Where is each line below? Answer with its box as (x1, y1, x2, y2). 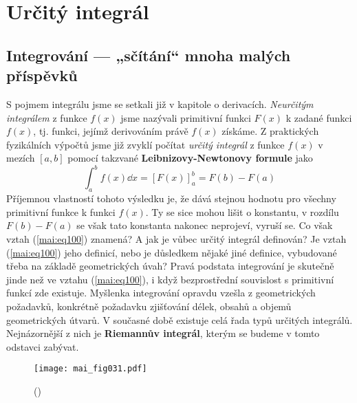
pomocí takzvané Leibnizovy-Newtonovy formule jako (67, 151, 313, 165)
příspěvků (6, 65, 78, 86)
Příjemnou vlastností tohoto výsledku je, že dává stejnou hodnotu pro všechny (6, 191, 336, 206)
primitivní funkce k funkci (6, 204, 116, 219)
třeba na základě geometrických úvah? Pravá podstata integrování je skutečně (6, 259, 334, 273)
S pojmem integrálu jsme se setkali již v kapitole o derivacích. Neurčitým (6, 96, 314, 111)
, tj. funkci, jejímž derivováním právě (33, 124, 188, 138)
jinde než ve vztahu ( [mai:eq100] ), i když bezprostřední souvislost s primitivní (6, 272, 334, 286)
